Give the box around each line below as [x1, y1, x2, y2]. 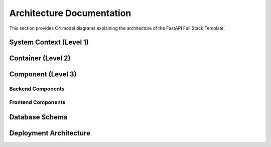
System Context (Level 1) [9, 38, 89, 47]
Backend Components [9, 85, 65, 92]
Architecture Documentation [9, 8, 131, 19]
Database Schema [9, 113, 68, 121]
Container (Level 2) [9, 54, 71, 63]
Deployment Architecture [9, 128, 90, 137]
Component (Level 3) [9, 70, 77, 79]
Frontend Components [9, 98, 66, 105]
